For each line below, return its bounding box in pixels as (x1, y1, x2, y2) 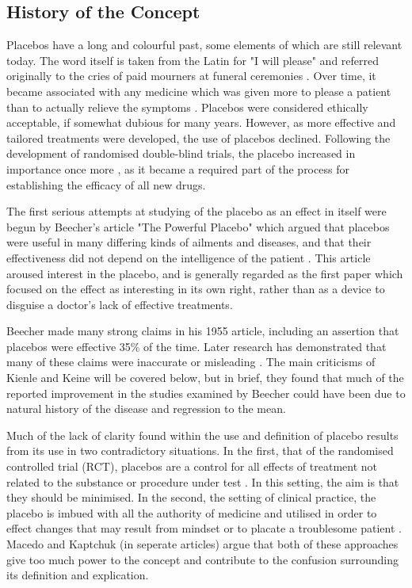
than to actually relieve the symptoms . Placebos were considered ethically (6, 98, 368, 115)
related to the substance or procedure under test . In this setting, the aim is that (6, 473, 399, 490)
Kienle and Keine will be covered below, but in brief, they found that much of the (6, 369, 404, 386)
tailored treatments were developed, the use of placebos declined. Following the (6, 129, 391, 146)
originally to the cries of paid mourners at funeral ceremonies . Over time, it (6, 67, 376, 84)
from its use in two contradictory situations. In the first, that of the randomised (6, 442, 394, 459)
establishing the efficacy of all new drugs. (6, 176, 206, 193)
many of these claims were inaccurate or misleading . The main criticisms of (6, 353, 376, 370)
